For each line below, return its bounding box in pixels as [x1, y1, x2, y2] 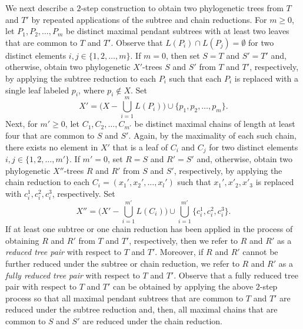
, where [78, 83, 105, 96]
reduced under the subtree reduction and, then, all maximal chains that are [5, 303, 278, 315]
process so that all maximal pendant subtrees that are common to [5, 291, 244, 304]
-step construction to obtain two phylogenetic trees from [81, 2, 284, 14]
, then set [166, 49, 200, 61]
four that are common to [5, 129, 95, 142]
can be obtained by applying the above [113, 280, 254, 293]
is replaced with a [234, 72, 299, 84]
